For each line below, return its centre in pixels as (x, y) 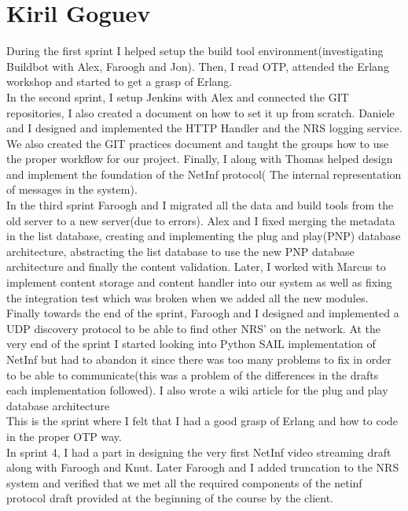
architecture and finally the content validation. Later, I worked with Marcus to (196, 267)
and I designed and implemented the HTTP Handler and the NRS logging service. (204, 128)
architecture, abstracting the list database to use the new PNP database (180, 251)
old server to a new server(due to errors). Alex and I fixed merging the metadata (201, 220)
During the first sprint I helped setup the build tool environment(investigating (195, 51)
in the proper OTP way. (64, 436)
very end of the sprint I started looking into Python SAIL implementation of (191, 344)
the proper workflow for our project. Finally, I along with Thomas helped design (200, 159)
